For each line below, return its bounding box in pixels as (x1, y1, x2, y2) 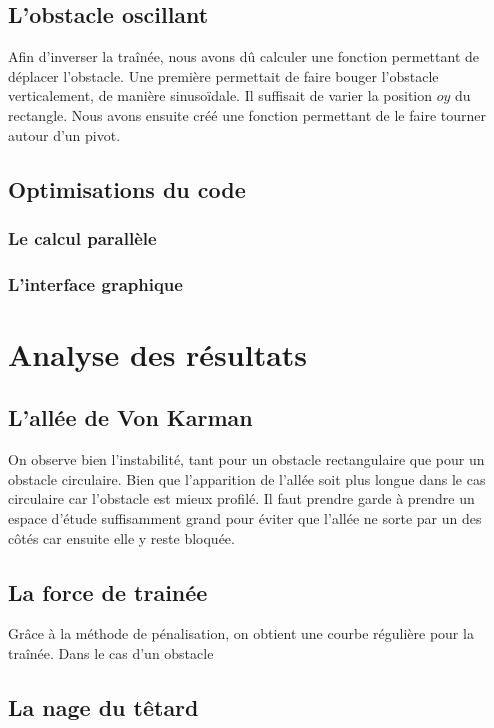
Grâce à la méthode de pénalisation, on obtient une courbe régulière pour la (8, 623, 474, 644)
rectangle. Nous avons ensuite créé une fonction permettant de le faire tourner (8, 104, 487, 125)
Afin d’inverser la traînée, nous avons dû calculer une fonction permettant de (8, 46, 480, 67)
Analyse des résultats (8, 333, 308, 374)
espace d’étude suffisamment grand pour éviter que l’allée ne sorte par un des (8, 508, 482, 528)
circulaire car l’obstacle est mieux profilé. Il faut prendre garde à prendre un (8, 488, 475, 509)
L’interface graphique (8, 271, 183, 296)
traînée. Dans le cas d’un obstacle (8, 642, 214, 663)
